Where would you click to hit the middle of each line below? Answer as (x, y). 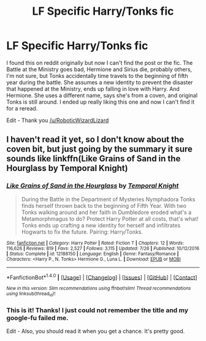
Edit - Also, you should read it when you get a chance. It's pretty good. (96, 331)
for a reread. (22, 108)
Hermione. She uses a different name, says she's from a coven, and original (102, 95)
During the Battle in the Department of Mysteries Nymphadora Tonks (108, 199)
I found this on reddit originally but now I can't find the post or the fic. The (100, 63)
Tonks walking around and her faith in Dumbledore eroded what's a (106, 212)
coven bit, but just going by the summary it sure (100, 149)
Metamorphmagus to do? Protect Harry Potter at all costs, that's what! (110, 218)
